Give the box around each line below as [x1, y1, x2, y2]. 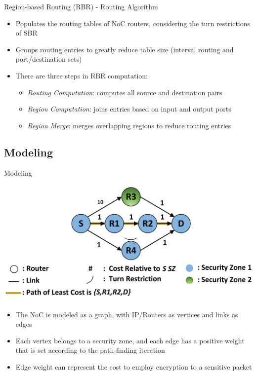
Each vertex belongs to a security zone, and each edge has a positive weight [15, 335, 245, 345]
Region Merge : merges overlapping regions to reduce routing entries [27, 120, 231, 130]
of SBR [15, 28, 38, 38]
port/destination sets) [15, 54, 82, 64]
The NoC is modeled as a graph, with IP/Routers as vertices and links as [15, 309, 238, 319]
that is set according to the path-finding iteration [15, 345, 165, 355]
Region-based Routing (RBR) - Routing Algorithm [4, 1, 158, 11]
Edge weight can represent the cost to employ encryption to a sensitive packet [15, 361, 252, 372]
